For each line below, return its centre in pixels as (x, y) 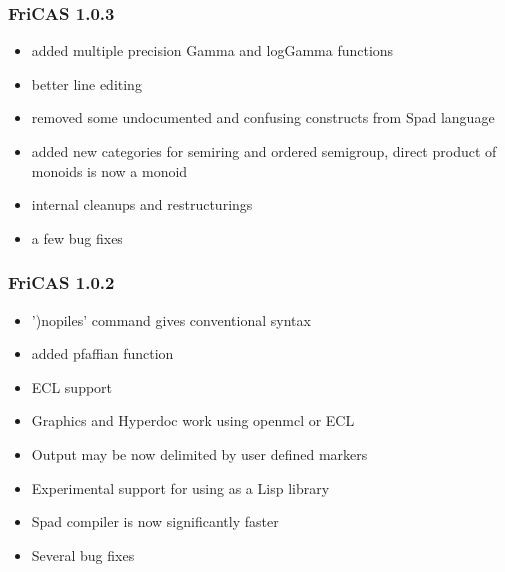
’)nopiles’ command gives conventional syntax (171, 319)
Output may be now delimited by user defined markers (199, 453)
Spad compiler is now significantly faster (155, 521)
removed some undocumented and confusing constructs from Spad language (263, 117)
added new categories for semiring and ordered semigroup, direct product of (264, 151)
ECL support (72, 386)
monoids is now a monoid (109, 170)
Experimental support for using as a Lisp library (180, 487)
